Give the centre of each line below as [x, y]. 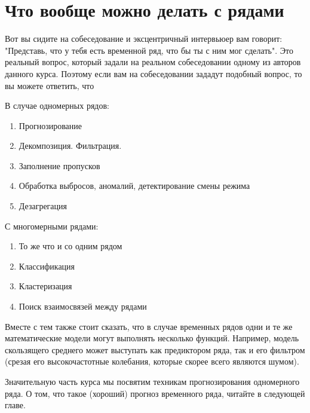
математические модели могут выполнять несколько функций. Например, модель [152, 338]
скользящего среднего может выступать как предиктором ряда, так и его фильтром [155, 349]
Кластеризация [45, 286]
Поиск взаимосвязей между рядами [83, 306]
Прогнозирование [50, 125]
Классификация [47, 266]
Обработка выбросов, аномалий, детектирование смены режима [134, 186]
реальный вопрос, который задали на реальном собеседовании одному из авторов [153, 62]
